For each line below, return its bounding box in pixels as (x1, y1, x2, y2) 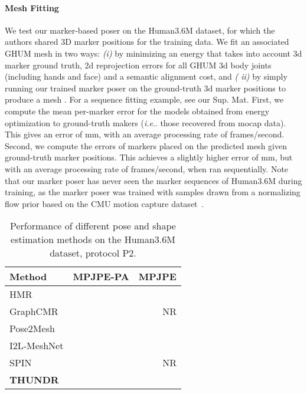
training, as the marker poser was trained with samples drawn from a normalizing (5, 186, 301, 198)
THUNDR (9, 373, 59, 387)
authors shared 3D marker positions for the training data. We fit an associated (5, 35, 289, 48)
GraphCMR (9, 304, 58, 319)
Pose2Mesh (9, 321, 55, 336)
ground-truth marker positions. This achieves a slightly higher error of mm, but (5, 151, 293, 163)
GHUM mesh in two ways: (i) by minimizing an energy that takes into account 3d (5, 47, 302, 59)
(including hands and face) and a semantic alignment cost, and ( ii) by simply (5, 70, 288, 83)
